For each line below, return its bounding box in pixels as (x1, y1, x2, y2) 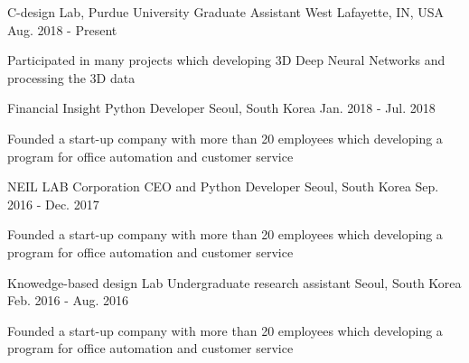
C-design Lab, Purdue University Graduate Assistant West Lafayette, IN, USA (7, 3, 445, 21)
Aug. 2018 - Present (7, 20, 117, 39)
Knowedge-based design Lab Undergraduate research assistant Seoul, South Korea (7, 273, 462, 292)
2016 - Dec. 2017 (7, 194, 99, 213)
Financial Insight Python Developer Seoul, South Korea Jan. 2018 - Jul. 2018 (7, 98, 436, 117)
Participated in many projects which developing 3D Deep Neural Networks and (7, 51, 446, 70)
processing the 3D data (7, 68, 136, 87)
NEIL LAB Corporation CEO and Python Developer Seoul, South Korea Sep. (7, 177, 439, 196)
